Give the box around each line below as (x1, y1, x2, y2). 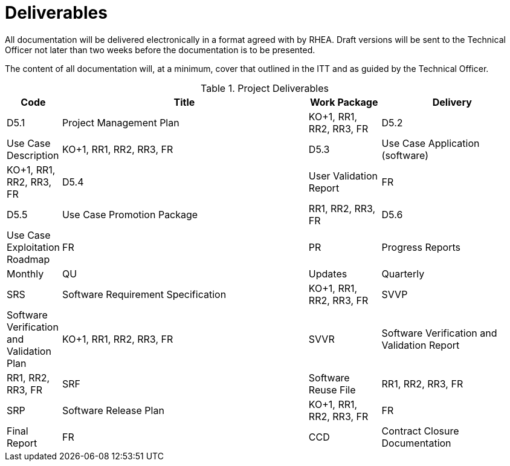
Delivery (432, 95, 472, 108)
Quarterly (381, 267, 425, 280)
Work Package (309, 95, 378, 108)
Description (7, 149, 59, 161)
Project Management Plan (62, 116, 179, 129)
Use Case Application (381, 137, 480, 149)
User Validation (308, 169, 378, 182)
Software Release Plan (62, 404, 164, 416)
